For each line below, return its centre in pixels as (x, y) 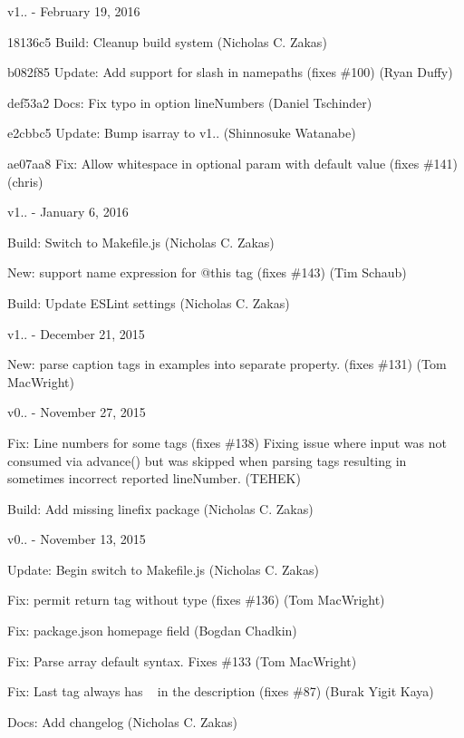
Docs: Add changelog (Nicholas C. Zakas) (122, 721)
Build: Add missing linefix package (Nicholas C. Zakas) (160, 508)
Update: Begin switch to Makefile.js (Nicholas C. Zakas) (163, 569)
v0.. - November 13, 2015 (77, 539)
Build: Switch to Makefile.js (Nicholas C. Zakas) (141, 242)
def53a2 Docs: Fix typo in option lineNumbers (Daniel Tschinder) (190, 102)
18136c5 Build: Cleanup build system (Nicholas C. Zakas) (167, 41)
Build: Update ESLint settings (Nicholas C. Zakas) (149, 302)
